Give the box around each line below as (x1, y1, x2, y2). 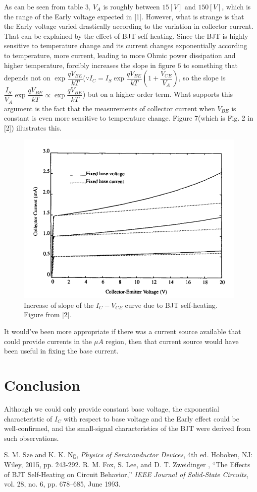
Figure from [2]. (24, 309, 71, 320)
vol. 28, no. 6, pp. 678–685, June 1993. (4, 479, 121, 489)
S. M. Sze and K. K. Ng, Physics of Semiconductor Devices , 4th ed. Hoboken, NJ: (4, 449, 253, 460)
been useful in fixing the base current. (4, 346, 119, 356)
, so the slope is (178, 72, 226, 83)
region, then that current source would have (105, 336, 239, 346)
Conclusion (4, 375, 81, 395)
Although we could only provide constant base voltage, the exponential (4, 403, 219, 414)
